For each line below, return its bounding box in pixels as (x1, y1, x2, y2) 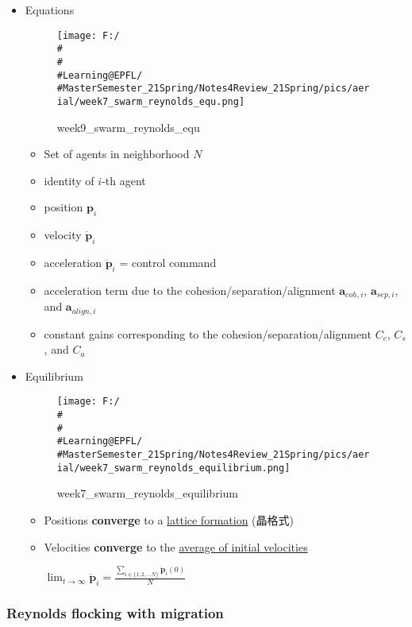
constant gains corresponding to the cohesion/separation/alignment (44, 325, 372, 342)
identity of (44, 172, 94, 188)
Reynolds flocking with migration (6, 603, 224, 623)
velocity (44, 226, 82, 243)
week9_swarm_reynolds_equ (56, 118, 200, 135)
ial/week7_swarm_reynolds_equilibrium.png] (56, 462, 291, 474)
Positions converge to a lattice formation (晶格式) (44, 511, 294, 528)
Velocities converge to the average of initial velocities (44, 538, 308, 555)
